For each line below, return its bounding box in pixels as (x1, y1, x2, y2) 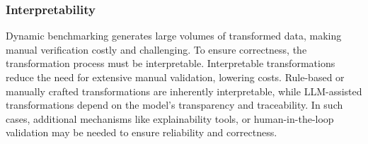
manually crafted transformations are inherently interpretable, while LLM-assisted (6, 83, 362, 98)
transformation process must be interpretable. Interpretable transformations (6, 56, 335, 71)
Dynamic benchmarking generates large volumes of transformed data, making (6, 28, 342, 43)
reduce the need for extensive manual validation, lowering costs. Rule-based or (6, 70, 345, 84)
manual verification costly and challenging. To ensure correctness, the (6, 42, 307, 56)
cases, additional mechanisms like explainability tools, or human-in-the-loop (6, 111, 334, 126)
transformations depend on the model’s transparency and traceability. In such (6, 97, 343, 112)
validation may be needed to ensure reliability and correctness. (6, 125, 277, 140)
